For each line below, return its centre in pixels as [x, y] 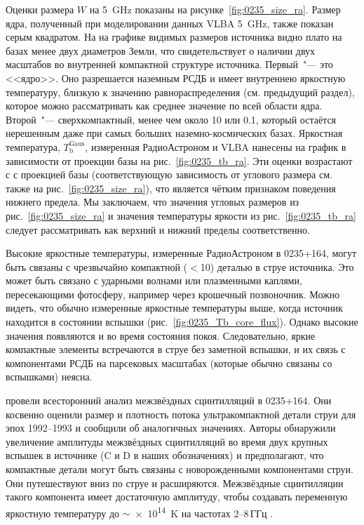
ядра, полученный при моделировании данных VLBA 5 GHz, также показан [170, 23]
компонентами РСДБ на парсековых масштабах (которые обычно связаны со [169, 363]
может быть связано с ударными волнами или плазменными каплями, [154, 280]
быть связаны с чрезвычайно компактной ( [97, 266]
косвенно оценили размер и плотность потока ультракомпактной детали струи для [181, 414]
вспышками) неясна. [49, 377]
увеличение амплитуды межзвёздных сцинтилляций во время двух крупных [167, 441]
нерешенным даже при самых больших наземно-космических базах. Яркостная [174, 133]
